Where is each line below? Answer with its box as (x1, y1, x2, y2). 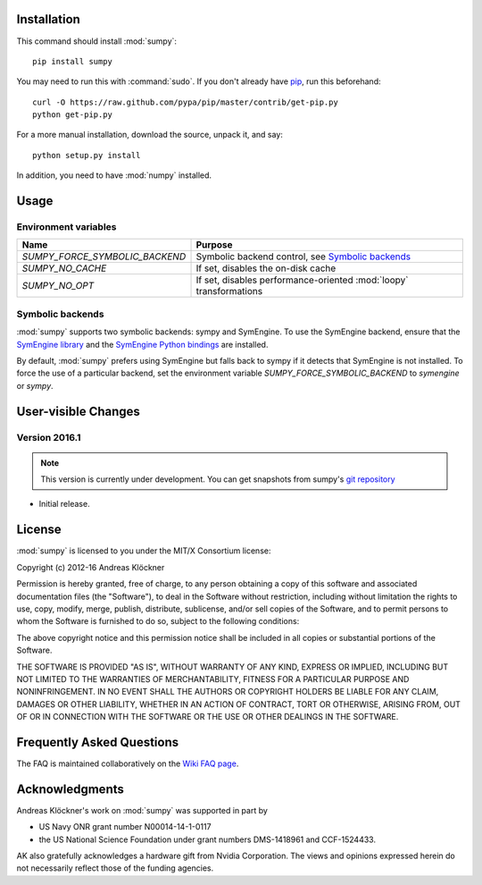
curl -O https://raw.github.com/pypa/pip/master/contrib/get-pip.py (32, 97, 338, 107)
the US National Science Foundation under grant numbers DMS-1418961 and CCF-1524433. (38, 834, 377, 845)
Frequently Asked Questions (16, 734, 179, 750)
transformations (195, 285, 263, 298)
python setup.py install (32, 150, 141, 160)
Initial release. (38, 499, 90, 510)
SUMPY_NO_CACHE (21, 262, 107, 274)
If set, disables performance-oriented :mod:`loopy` (195, 274, 409, 286)
